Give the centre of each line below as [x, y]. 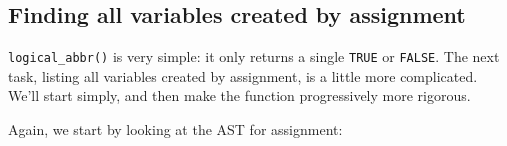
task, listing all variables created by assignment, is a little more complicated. [243, 75]
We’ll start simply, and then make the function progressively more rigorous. [239, 95]
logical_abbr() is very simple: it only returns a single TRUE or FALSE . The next [254, 56]
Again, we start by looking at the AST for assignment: [175, 129]
